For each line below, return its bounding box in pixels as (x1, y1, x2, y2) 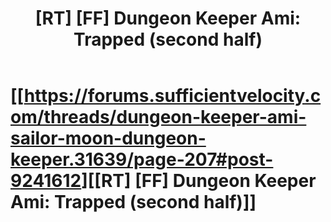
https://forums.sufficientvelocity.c (23, 85, 322, 107)
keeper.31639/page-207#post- (10, 148, 274, 171)
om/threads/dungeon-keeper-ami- (10, 106, 307, 129)
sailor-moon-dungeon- (10, 127, 207, 150)
